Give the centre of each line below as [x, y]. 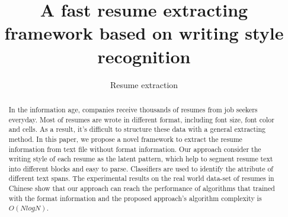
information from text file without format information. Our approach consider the [135, 149]
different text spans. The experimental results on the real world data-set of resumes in [141, 178]
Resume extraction [144, 84]
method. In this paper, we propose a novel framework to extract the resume [125, 139]
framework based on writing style [144, 33]
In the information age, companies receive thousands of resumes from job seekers [133, 109]
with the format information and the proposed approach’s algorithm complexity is [135, 198]
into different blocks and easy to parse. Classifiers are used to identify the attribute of [141, 168]
